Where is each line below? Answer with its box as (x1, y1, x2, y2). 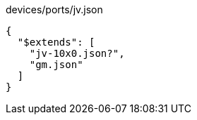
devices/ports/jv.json (6, 4, 103, 15)
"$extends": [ (17, 36, 95, 48)
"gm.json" (29, 59, 83, 70)
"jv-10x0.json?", (29, 48, 125, 59)
